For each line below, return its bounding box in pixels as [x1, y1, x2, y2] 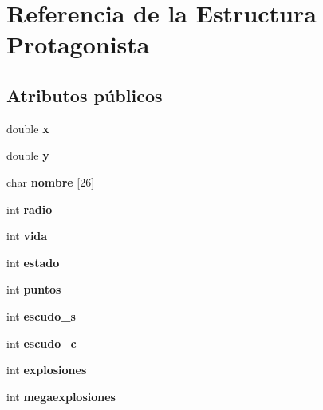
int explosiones [6, 361, 87, 378]
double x [6, 120, 49, 136]
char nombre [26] [6, 173, 95, 190]
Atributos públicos [6, 82, 163, 107]
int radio [6, 200, 53, 217]
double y [6, 147, 49, 164]
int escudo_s [6, 307, 76, 324]
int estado [6, 254, 60, 270]
